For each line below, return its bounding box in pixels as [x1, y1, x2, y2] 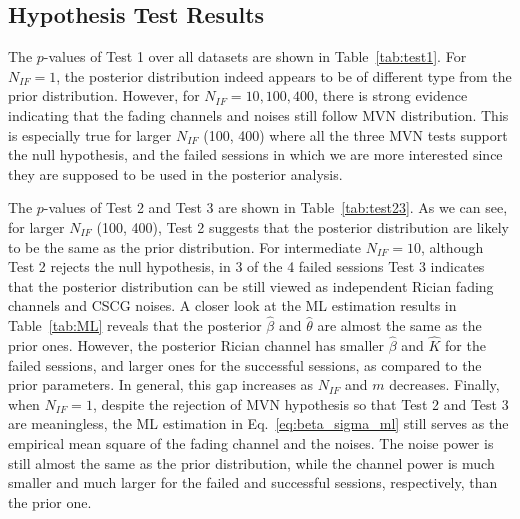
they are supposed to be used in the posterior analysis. [8, 163, 343, 184]
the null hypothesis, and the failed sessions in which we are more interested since [8, 144, 503, 165]
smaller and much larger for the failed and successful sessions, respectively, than [8, 472, 498, 493]
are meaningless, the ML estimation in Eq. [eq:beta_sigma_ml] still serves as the [8, 413, 509, 434]
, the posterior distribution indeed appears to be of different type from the [56, 65, 512, 86]
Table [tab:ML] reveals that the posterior [8, 315, 262, 336]
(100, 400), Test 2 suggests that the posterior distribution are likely [96, 216, 509, 237]
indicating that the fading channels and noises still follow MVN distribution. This [8, 104, 509, 125]
